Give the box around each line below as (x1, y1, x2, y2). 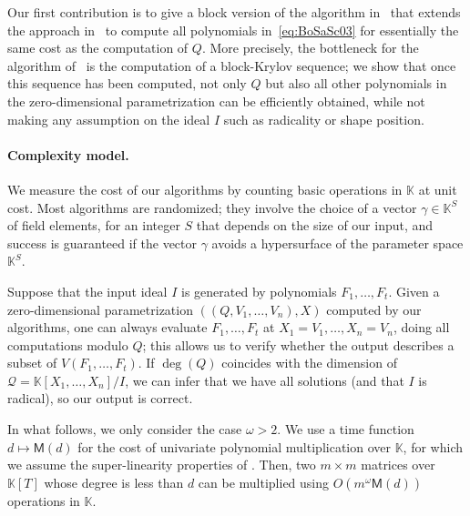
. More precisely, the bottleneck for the (201, 38, 419, 57)
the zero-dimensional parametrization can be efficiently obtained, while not (7, 91, 425, 110)
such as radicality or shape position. (223, 109, 424, 128)
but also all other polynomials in (265, 74, 447, 93)
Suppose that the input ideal (7, 281, 168, 300)
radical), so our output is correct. (7, 389, 193, 408)
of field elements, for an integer (7, 216, 180, 235)
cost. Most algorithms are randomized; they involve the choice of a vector (7, 197, 417, 217)
